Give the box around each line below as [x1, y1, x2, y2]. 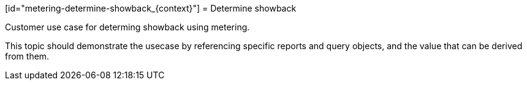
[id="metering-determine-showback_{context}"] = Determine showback [5, 3, 297, 13]
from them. [5, 51, 50, 61]
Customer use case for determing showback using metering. [5, 22, 250, 32]
